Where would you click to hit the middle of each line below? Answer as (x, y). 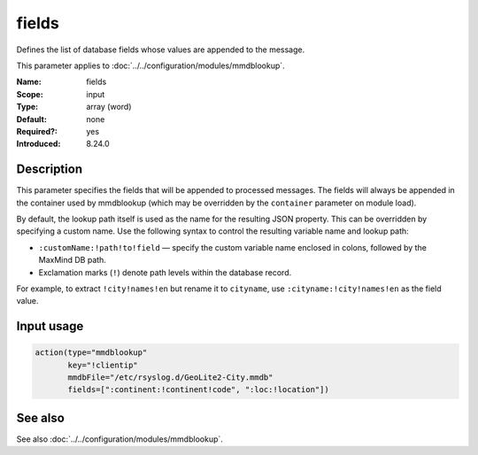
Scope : (30, 94)
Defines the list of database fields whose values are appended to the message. (161, 50)
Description (50, 170)
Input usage (50, 326)
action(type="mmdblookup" (91, 353)
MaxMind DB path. (72, 260)
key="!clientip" (103, 365)
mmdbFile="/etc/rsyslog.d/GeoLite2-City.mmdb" (170, 378)
